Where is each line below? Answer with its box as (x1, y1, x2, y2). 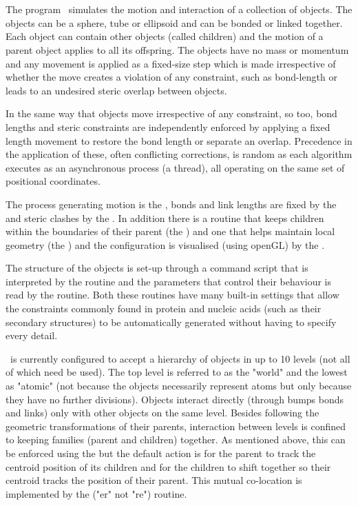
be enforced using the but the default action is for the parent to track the (6, 446, 316, 460)
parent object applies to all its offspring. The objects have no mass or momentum (6, 42, 349, 57)
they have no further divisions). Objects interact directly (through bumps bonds (6, 392, 344, 406)
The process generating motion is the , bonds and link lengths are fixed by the (6, 196, 337, 211)
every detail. (6, 328, 58, 343)
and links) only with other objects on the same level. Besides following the (6, 405, 319, 420)
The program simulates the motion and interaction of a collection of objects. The (6, 2, 352, 17)
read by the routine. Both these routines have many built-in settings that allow (6, 287, 339, 302)
